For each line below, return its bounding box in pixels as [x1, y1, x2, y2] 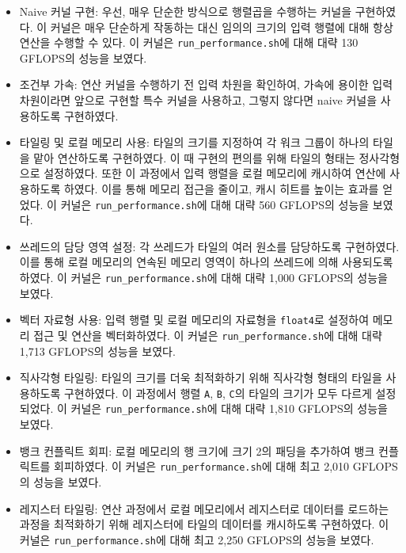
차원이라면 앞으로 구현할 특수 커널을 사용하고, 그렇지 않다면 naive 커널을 [19, 92, 378, 109]
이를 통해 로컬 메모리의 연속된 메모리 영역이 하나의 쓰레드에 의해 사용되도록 [19, 254, 393, 270]
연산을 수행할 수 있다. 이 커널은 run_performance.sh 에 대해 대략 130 [19, 34, 359, 51]
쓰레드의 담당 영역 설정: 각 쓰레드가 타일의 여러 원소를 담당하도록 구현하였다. [19, 238, 400, 254]
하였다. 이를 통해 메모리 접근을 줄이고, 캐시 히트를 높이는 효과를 [63, 181, 379, 196]
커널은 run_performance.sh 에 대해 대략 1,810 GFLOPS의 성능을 [70, 400, 388, 417]
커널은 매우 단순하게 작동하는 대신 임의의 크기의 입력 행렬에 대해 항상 [50, 18, 393, 35]
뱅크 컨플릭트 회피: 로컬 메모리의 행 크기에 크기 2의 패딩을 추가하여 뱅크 [19, 442, 375, 459]
